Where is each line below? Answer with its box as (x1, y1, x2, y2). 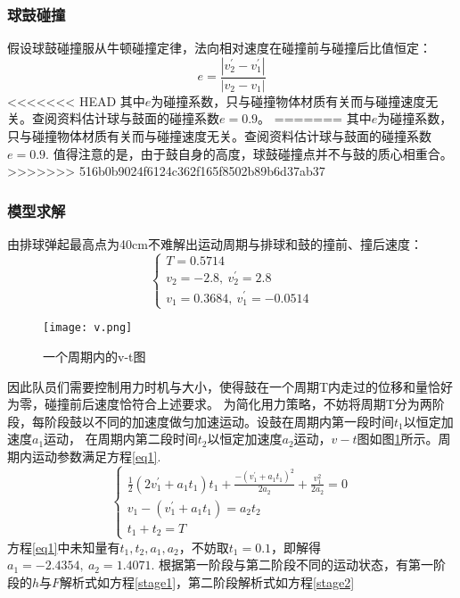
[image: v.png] (43, 321, 133, 335)
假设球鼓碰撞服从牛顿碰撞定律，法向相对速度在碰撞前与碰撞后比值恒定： (7, 38, 431, 57)
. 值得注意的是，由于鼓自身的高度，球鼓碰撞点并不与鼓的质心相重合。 (45, 144, 453, 162)
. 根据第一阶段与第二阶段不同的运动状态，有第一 (151, 555, 434, 574)
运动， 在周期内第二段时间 (44, 429, 198, 448)
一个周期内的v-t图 (43, 346, 146, 365)
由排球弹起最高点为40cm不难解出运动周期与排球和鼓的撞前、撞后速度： (7, 235, 423, 253)
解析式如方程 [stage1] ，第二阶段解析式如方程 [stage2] (60, 572, 355, 591)
